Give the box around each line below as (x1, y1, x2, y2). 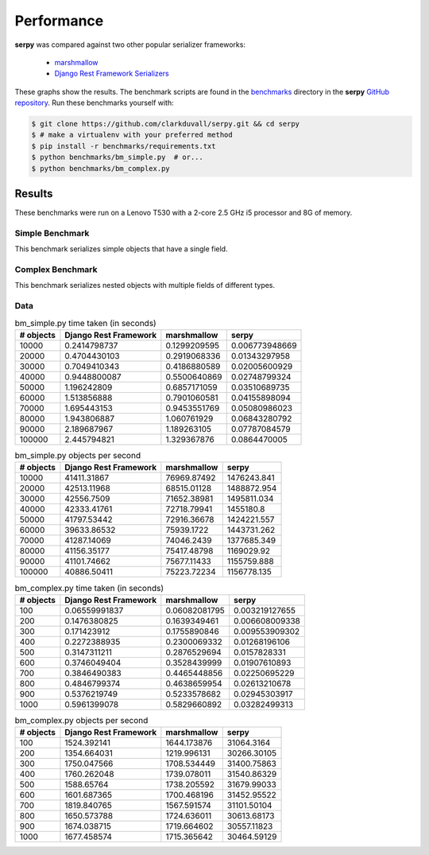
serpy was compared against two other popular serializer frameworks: (14, 40, 246, 49)
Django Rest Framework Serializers (54, 68, 170, 79)
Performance (14, 12, 104, 29)
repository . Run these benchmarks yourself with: (14, 98, 174, 107)
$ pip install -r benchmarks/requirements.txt (31, 142, 216, 150)
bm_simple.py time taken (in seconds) (14, 317, 157, 328)
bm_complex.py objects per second (14, 714, 149, 725)
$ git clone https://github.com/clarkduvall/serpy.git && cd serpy (31, 119, 300, 129)
